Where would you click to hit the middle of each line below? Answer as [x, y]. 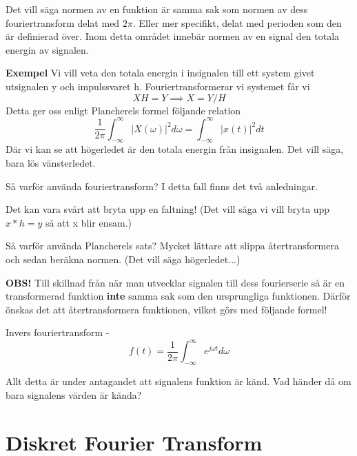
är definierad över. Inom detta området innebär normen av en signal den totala [173, 36]
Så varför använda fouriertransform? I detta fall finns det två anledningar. [162, 186]
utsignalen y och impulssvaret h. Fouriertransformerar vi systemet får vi [158, 86]
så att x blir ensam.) [88, 222]
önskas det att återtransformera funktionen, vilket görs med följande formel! [166, 309]
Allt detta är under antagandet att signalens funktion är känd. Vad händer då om [178, 381]
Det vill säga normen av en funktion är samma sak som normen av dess [157, 9]
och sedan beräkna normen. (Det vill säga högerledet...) [123, 259]
